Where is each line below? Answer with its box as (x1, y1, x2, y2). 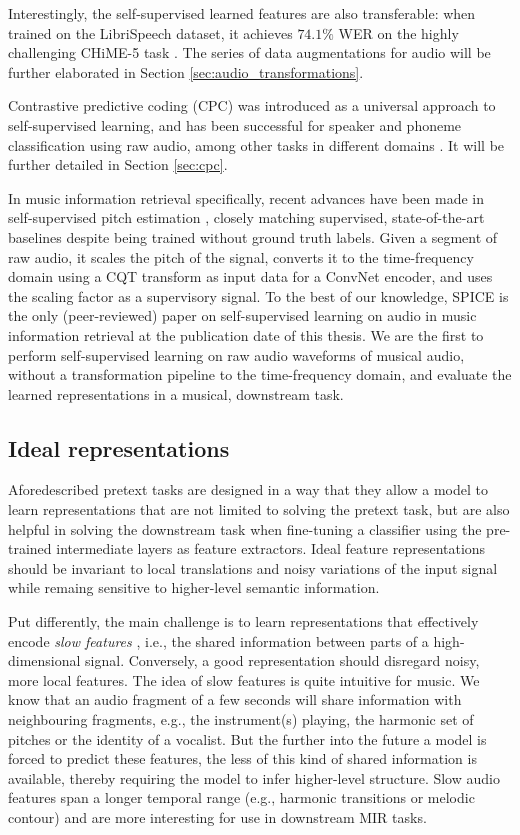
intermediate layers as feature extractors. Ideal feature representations (56, 538, 486, 559)
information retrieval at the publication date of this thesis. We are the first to (8, 324, 484, 345)
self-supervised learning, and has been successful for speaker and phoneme (8, 114, 462, 135)
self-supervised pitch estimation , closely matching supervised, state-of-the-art (8, 207, 485, 228)
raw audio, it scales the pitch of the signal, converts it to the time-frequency (8, 246, 474, 267)
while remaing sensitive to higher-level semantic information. (8, 577, 380, 598)
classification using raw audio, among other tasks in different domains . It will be (8, 134, 505, 155)
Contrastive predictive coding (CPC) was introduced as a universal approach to (8, 95, 496, 116)
